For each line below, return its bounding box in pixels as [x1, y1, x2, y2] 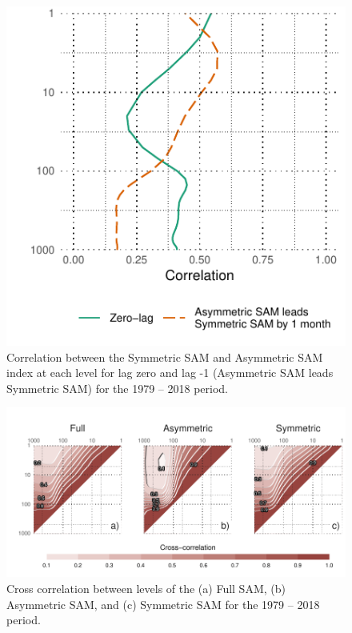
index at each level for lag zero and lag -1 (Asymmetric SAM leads [6, 364, 334, 381]
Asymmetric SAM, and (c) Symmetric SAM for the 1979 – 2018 [6, 595, 320, 612]
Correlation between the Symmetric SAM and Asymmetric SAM [6, 348, 323, 365]
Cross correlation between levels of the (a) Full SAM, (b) [6, 579, 286, 596]
